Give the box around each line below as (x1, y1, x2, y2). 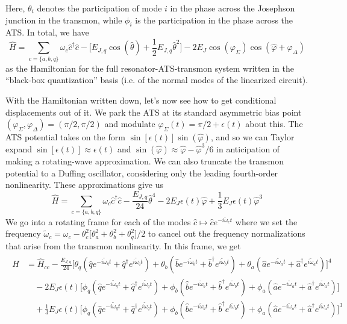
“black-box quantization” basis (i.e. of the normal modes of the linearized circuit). (5, 73, 308, 86)
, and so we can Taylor (210, 131, 295, 143)
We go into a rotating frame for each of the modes (5, 215, 191, 228)
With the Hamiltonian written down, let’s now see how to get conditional (5, 93, 277, 106)
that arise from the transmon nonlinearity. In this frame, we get (5, 239, 241, 252)
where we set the (235, 215, 298, 228)
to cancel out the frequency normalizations (148, 227, 305, 240)
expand (5, 143, 32, 155)
